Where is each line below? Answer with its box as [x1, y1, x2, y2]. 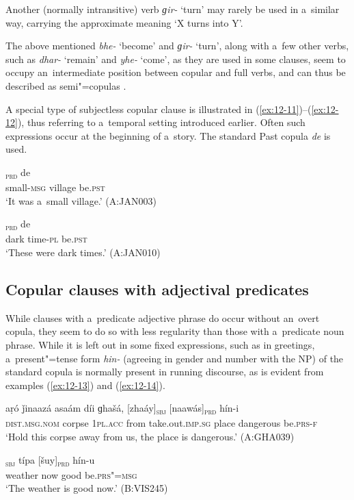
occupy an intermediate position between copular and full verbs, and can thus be [5, 65, 346, 79]
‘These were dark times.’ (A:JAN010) [5, 245, 161, 259]
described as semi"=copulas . [5, 78, 126, 92]
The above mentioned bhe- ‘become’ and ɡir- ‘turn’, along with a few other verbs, [5, 38, 349, 53]
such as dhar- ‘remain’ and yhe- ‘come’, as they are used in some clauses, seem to [5, 51, 346, 66]
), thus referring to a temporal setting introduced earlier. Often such [17, 115, 305, 129]
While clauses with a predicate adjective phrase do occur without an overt [5, 310, 320, 325]
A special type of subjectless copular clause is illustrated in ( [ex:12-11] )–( [5, 101, 312, 116]
